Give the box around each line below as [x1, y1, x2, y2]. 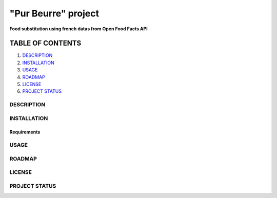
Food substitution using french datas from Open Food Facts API [9, 26, 148, 32]
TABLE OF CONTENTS [9, 39, 82, 48]
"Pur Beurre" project [9, 8, 100, 19]
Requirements [9, 129, 41, 135]
